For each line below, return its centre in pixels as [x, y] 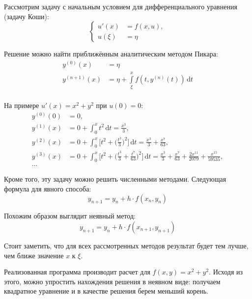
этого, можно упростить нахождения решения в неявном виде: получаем [112, 281]
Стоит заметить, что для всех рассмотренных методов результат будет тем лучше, [126, 245]
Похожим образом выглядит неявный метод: [70, 216]
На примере [22, 105]
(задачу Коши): [27, 16]
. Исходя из [226, 272]
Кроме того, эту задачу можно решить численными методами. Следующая [115, 179]
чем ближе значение [34, 255]
